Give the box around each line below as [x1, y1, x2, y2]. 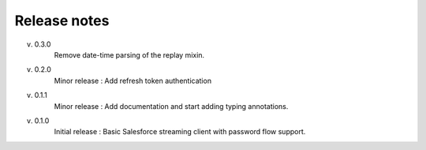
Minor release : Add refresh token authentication [54, 76, 212, 85]
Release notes [14, 12, 110, 29]
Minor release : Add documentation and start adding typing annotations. [54, 101, 289, 111]
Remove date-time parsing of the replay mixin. [54, 50, 205, 59]
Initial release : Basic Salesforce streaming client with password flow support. [54, 127, 306, 137]
